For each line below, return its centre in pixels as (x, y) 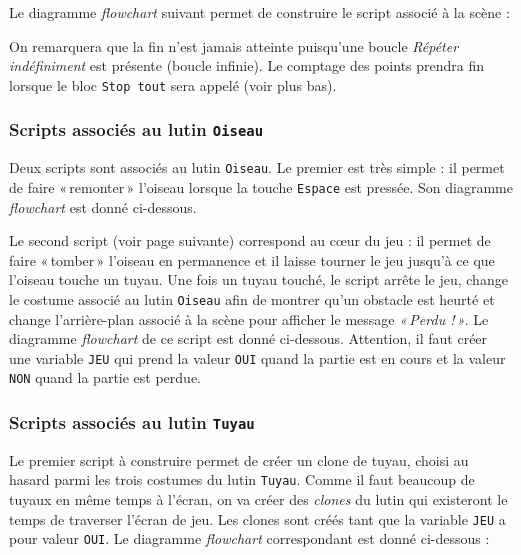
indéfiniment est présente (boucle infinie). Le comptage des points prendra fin (247, 65)
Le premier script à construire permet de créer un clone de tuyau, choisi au (239, 459)
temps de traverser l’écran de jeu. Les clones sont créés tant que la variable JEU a (257, 518)
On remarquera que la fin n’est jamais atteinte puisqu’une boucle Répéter (234, 45)
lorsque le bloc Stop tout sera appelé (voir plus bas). (173, 84)
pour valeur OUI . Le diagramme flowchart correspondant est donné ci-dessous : (249, 538)
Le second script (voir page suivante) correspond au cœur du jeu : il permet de (250, 240)
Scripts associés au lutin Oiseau (136, 129)
